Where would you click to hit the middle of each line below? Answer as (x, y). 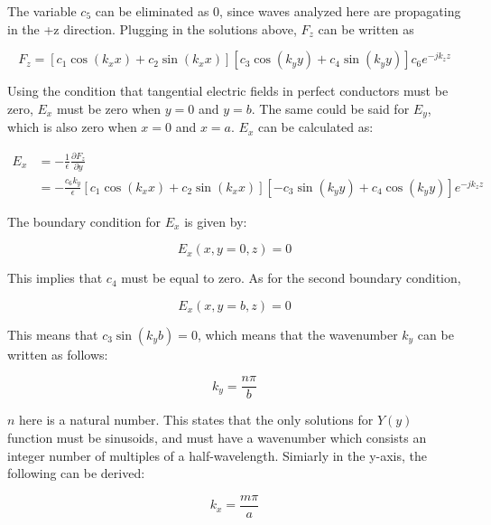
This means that (53, 334)
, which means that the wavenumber (297, 334)
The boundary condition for (84, 221)
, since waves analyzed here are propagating (340, 11)
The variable (42, 11)
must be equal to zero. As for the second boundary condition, (291, 278)
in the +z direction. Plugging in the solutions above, (152, 28)
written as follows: (58, 354)
